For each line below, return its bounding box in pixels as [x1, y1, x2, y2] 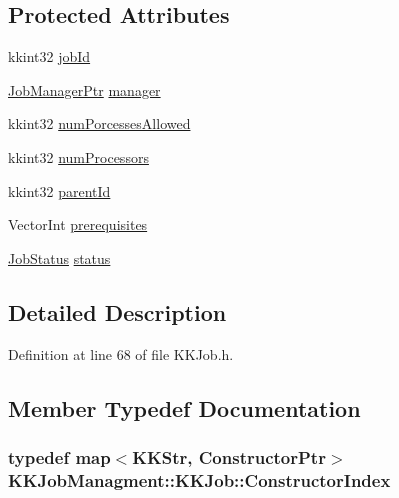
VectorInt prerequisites [8, 214, 148, 235]
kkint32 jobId [8, 46, 91, 67]
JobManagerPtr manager [8, 79, 161, 100]
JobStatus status [8, 247, 111, 268]
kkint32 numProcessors [8, 146, 149, 167]
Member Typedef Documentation [8, 392, 361, 423]
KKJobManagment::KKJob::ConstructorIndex [8, 467, 391, 492]
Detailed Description [8, 296, 227, 327]
